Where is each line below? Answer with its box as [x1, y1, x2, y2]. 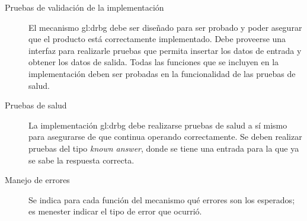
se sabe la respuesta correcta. [28, 153, 135, 166]
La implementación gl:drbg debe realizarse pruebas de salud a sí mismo [28, 118, 287, 131]
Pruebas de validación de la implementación [5, 1, 164, 13]
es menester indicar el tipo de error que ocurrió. [28, 205, 202, 217]
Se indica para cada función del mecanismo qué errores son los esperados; [28, 193, 295, 206]
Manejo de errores [5, 174, 70, 186]
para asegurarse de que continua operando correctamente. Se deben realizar [28, 130, 302, 143]
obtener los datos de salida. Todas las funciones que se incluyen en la [28, 56, 279, 68]
